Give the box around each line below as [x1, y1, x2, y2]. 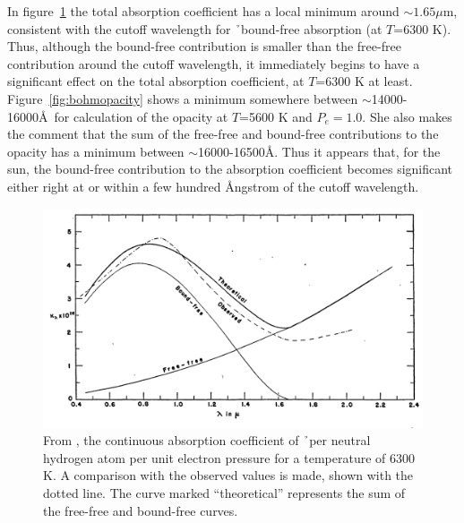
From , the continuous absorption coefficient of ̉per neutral [43, 431, 371, 450]
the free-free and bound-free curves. [43, 501, 238, 519]
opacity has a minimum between [7, 141, 185, 160]
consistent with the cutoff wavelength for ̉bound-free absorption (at [7, 19, 382, 38]
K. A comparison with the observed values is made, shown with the [43, 466, 414, 484]
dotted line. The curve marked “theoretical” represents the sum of [43, 484, 406, 502]
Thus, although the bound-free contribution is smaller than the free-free [7, 37, 401, 56]
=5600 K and [239, 107, 313, 125]
